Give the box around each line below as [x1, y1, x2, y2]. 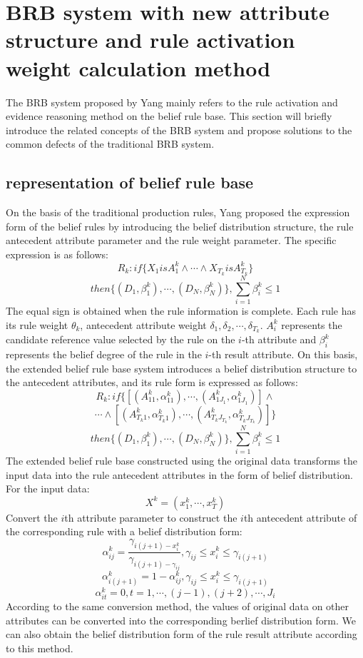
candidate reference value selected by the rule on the [6, 332, 235, 347]
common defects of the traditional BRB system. [6, 136, 215, 151]
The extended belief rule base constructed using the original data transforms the [6, 453, 357, 468]
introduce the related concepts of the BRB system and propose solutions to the [6, 122, 352, 137]
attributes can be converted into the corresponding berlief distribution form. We [6, 612, 356, 627]
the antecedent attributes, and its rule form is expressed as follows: [6, 375, 298, 390]
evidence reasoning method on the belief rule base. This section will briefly [6, 108, 332, 123]
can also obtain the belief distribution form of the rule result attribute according [6, 627, 357, 642]
